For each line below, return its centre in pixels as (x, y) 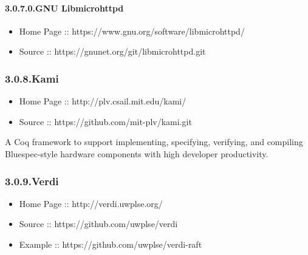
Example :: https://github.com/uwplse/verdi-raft (111, 244)
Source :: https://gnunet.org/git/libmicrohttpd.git (112, 51)
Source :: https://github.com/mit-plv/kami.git (105, 121)
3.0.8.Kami (32, 78)
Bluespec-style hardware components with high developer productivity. (137, 153)
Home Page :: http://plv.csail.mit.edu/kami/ (103, 101)
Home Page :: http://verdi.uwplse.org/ (91, 203)
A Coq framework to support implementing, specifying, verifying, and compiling (154, 142)
